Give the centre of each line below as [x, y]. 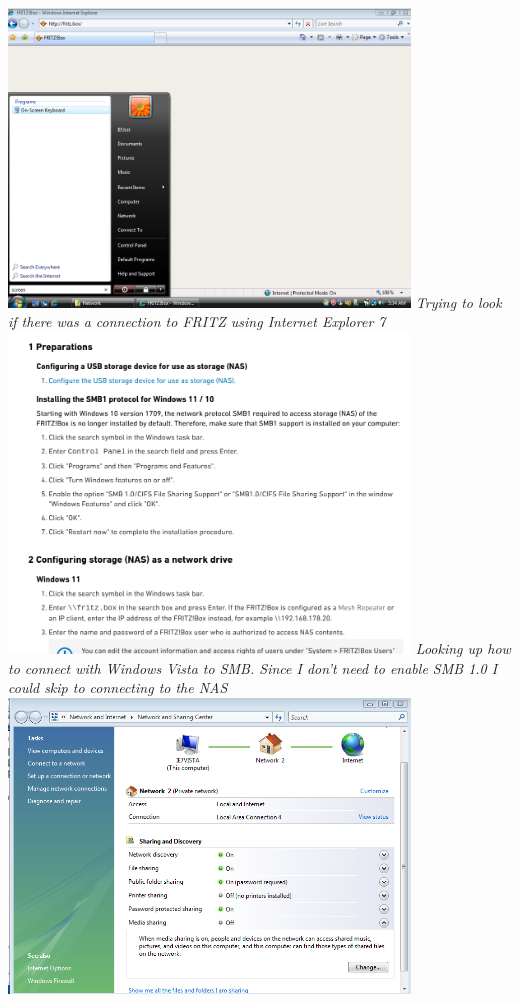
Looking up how [463, 648]
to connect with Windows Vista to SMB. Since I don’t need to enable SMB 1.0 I [253, 667]
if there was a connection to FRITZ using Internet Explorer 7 [197, 321]
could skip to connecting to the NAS [118, 687]
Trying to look [458, 301]
